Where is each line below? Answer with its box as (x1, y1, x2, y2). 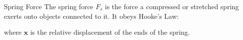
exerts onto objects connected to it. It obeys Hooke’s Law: (4, 11, 179, 21)
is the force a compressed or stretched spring (105, 1, 239, 11)
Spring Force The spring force (4, 1, 94, 11)
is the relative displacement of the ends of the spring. (30, 27, 190, 37)
